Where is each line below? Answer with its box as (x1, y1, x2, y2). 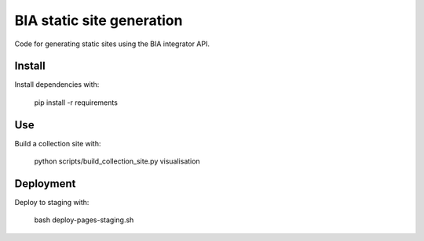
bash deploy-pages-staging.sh (34, 215, 134, 225)
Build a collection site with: (14, 138, 101, 148)
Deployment (14, 177, 76, 190)
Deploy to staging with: (14, 198, 90, 207)
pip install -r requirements (34, 98, 118, 107)
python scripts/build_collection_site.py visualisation (34, 156, 200, 166)
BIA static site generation (14, 12, 183, 29)
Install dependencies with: (14, 80, 100, 89)
